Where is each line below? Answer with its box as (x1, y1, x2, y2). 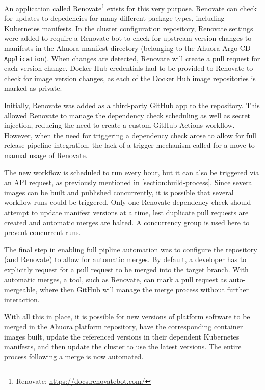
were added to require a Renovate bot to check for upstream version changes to (4, 33, 252, 43)
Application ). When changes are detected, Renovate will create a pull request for (4, 53, 260, 63)
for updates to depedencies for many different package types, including (4, 13, 225, 23)
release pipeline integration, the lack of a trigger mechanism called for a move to (4, 140, 255, 150)
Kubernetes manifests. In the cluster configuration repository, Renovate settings (4, 22, 253, 33)
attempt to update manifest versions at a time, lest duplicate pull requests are (4, 207, 249, 217)
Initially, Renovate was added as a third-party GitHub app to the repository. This (4, 100, 260, 111)
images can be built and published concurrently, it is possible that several (4, 187, 234, 197)
